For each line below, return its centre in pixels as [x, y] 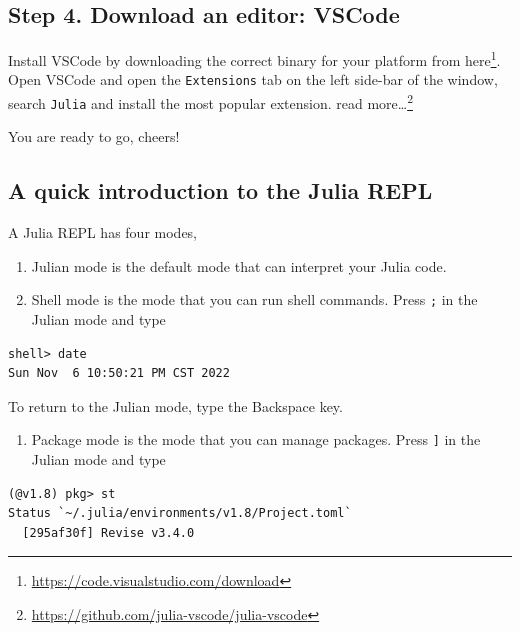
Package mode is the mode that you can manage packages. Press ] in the [256, 439]
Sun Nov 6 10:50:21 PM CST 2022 [119, 373]
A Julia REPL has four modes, [103, 232]
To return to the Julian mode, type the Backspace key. [175, 405]
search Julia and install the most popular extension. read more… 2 [210, 101]
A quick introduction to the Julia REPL [220, 190]
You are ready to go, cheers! [94, 136]
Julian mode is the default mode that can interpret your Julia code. [239, 265]
